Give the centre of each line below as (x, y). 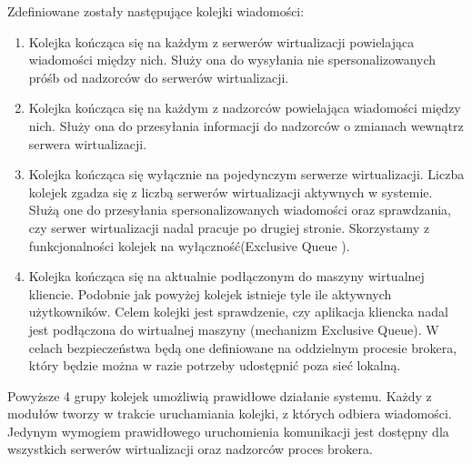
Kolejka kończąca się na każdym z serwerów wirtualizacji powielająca (221, 41)
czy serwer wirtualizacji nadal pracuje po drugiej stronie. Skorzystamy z (229, 227)
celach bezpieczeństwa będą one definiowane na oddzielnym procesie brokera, (243, 347)
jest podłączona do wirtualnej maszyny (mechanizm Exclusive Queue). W (234, 329)
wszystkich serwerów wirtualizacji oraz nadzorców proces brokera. (190, 449)
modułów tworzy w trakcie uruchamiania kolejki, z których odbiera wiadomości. (230, 414)
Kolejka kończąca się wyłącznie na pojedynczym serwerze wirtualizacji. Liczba (246, 174)
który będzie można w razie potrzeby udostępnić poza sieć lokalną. (215, 365)
